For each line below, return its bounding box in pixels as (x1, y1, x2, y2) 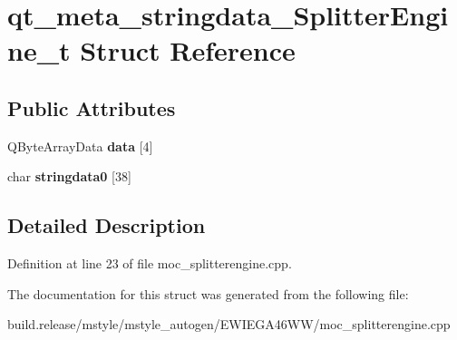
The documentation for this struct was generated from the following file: (7, 284, 409, 303)
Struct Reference (80, 32, 296, 69)
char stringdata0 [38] (7, 167, 131, 186)
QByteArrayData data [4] (7, 136, 153, 155)
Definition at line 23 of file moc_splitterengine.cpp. (7, 254, 292, 273)
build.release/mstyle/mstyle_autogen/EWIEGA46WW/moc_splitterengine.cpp (7, 315, 451, 334)
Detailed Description (7, 211, 206, 239)
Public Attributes (7, 93, 176, 121)
